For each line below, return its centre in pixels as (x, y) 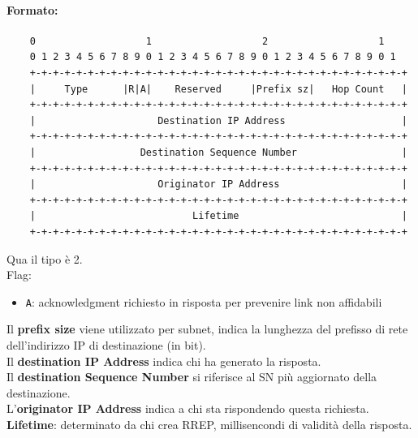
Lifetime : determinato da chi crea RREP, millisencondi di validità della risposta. (209, 424)
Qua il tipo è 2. (45, 258)
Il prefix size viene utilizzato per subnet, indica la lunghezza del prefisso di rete (207, 329)
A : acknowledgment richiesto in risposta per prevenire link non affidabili (204, 301)
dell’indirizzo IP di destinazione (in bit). (106, 344)
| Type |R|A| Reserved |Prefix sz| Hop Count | (218, 89)
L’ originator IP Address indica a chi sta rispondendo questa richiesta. (188, 408)
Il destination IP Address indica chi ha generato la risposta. (164, 361)
